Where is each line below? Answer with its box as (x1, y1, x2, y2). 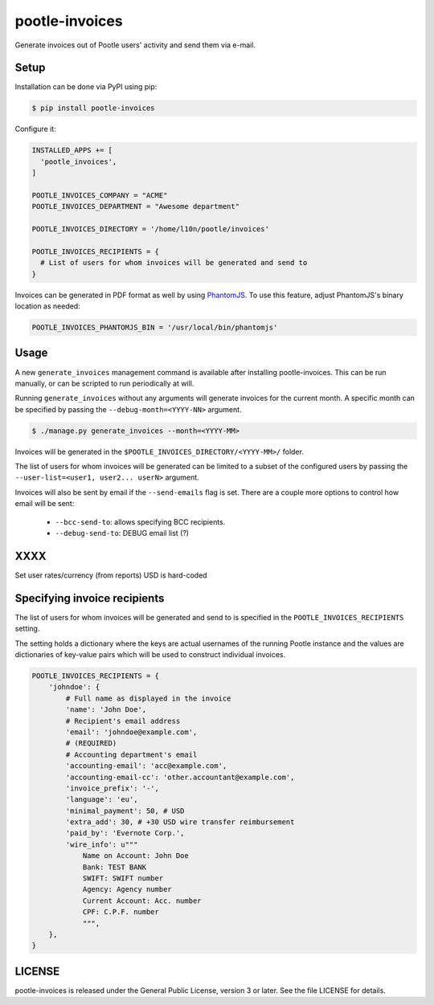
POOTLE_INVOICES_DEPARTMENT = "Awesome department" (31, 202, 240, 211)
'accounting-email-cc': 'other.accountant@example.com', (65, 772, 295, 782)
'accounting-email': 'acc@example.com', (65, 762, 227, 770)
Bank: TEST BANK (82, 862, 147, 872)
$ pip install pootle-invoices (31, 104, 156, 112)
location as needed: (14, 301, 80, 311)
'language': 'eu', (65, 795, 138, 804)
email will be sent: (14, 499, 75, 509)
